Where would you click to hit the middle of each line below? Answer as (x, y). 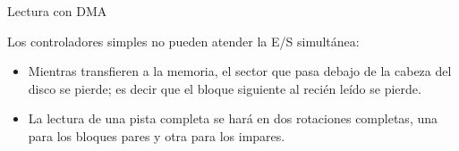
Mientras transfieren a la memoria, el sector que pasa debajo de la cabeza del (240, 71)
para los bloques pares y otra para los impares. (157, 135)
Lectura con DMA (57, 11)
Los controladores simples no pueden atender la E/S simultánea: (183, 41)
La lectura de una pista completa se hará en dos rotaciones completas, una (233, 118)
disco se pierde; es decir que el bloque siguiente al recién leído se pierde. (225, 88)
